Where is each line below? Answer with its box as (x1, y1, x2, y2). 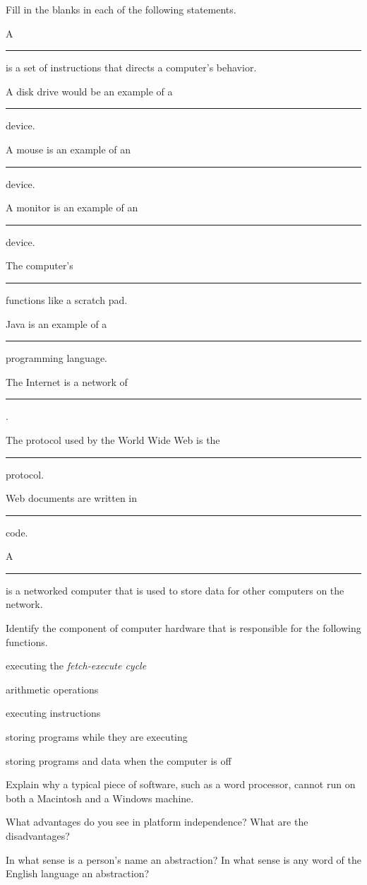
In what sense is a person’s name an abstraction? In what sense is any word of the (6, 852, 361, 867)
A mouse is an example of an (6, 141, 131, 156)
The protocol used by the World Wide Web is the (6, 432, 220, 447)
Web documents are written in (6, 491, 138, 505)
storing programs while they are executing (6, 729, 188, 744)
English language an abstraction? (6, 866, 150, 881)
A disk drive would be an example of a (6, 83, 173, 98)
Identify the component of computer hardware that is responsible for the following (6, 621, 361, 635)
